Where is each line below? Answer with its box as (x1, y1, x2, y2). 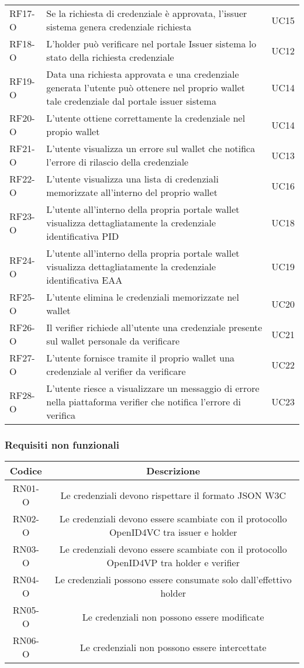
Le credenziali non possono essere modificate (82, 610, 264, 624)
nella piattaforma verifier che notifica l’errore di (46, 395, 241, 408)
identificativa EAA (46, 273, 123, 287)
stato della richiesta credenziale (46, 50, 174, 64)
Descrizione (146, 464, 201, 478)
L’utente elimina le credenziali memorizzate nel (46, 290, 239, 304)
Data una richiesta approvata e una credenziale (46, 67, 239, 81)
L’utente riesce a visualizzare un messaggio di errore (46, 381, 260, 395)
